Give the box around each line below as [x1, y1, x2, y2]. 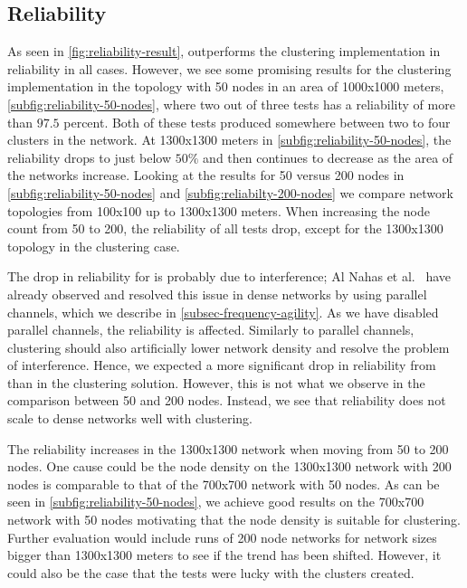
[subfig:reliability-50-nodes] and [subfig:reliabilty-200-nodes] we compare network [7, 183, 453, 202]
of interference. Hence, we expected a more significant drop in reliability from [7, 356, 436, 375]
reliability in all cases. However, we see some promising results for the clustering [7, 59, 452, 78]
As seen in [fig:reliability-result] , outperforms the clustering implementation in [7, 42, 441, 61]
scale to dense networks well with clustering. [7, 409, 253, 428]
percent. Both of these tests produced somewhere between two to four [63, 112, 451, 131]
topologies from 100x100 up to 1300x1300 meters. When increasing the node [7, 201, 431, 220]
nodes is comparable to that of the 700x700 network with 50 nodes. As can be [7, 474, 440, 493]
